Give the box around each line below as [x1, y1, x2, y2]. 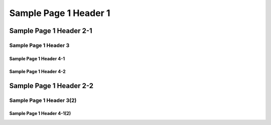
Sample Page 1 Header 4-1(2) [9, 110, 71, 116]
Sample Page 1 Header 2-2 [9, 81, 94, 90]
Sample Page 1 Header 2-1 [9, 26, 92, 35]
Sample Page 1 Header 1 [9, 7, 110, 18]
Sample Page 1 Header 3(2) [9, 96, 77, 103]
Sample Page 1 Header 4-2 [9, 68, 66, 74]
